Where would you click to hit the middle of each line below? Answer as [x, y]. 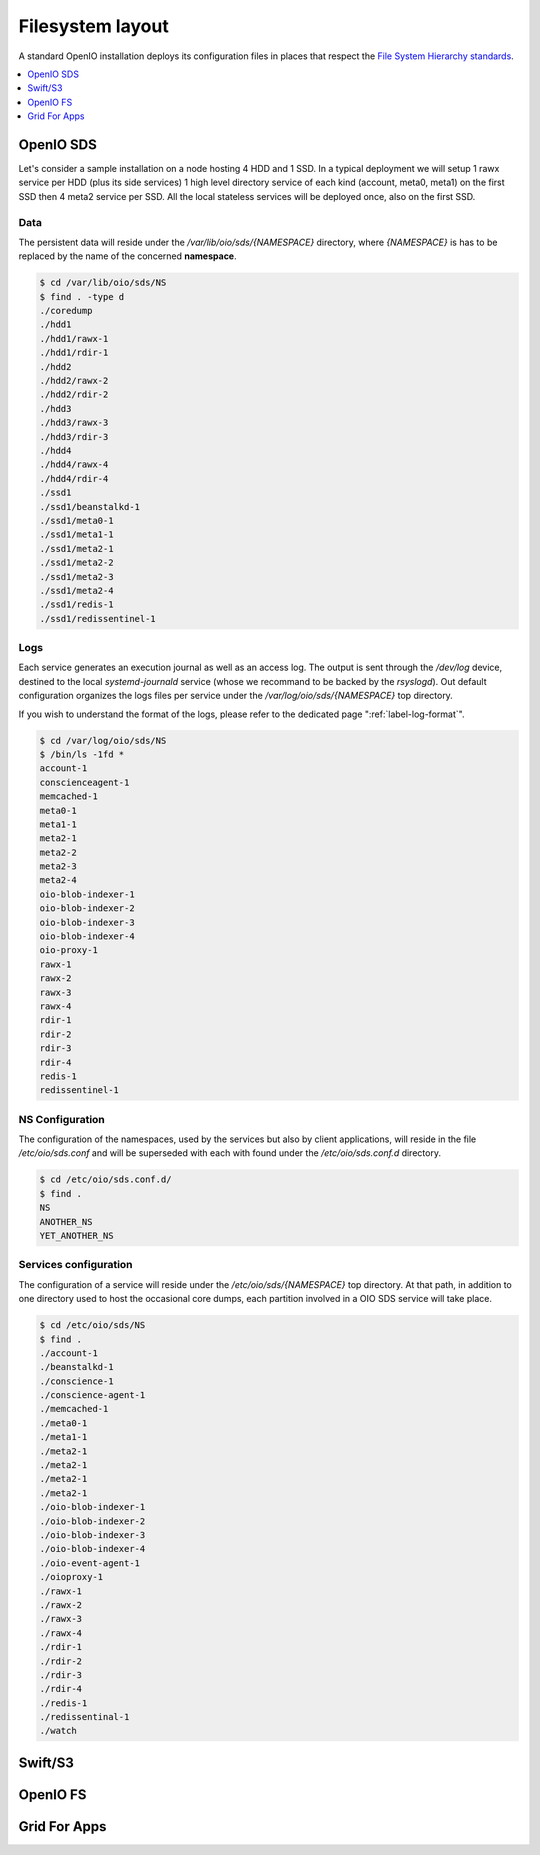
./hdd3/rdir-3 [74, 436]
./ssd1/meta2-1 [76, 548]
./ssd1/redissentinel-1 [98, 618]
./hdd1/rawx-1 [74, 338]
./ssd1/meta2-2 [76, 563]
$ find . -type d [82, 296]
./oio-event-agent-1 [89, 1563]
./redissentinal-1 [84, 1717]
